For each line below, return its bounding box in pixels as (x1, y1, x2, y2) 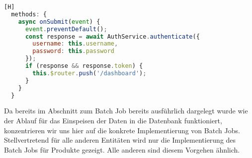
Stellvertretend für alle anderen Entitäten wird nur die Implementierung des (4, 135, 236, 145)
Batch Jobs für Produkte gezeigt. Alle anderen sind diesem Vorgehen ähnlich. (4, 144, 240, 155)
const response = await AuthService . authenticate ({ (25, 33, 200, 40)
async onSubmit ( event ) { (18, 18, 100, 25)
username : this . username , (32, 40, 118, 48)
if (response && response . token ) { (25, 62, 143, 69)
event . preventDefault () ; (25, 25, 107, 33)
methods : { (11, 10, 47, 18)
